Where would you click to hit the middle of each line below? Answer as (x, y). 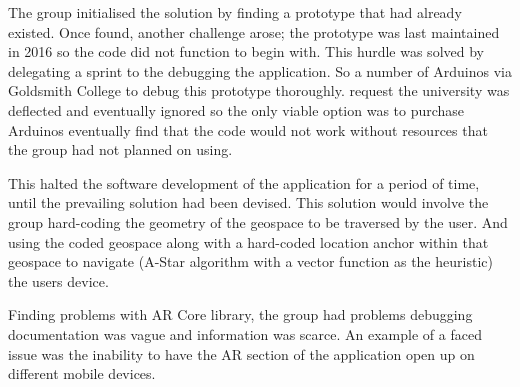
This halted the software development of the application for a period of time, (244, 182)
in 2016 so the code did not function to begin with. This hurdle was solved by (246, 51)
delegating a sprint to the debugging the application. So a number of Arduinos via (260, 70)
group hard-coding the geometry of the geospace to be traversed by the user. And (258, 221)
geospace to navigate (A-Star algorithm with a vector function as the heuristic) (250, 261)
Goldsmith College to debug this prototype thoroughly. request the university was (259, 90)
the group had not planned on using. (120, 149)
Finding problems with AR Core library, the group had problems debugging (240, 314)
